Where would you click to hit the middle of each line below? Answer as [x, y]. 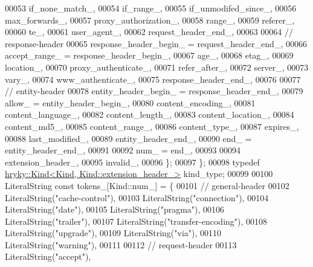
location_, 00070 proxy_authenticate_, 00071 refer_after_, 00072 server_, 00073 [157, 67]
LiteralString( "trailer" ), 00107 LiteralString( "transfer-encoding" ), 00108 [136, 221]
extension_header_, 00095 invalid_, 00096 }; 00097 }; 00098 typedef [132, 162]
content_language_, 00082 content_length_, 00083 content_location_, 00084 [150, 114]
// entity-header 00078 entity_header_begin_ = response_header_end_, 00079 [154, 91]
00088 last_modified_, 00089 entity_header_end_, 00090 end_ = [128, 138]
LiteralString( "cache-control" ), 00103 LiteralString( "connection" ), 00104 [137, 197]
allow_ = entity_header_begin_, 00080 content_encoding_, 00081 [130, 102]
